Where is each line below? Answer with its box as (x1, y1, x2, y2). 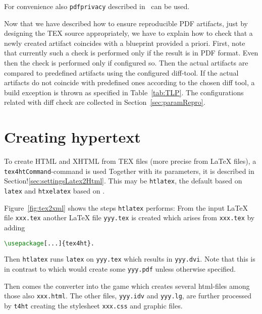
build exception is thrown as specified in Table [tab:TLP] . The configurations (4, 87, 244, 97)
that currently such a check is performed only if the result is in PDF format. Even (4, 47, 258, 58)
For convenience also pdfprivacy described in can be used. (4, 1, 190, 11)
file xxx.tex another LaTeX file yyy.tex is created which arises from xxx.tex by (4, 212, 255, 223)
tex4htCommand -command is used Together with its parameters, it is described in (4, 165, 254, 176)
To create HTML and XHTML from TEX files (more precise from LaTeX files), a (4, 156, 256, 166)
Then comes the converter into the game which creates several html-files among (4, 280, 250, 291)
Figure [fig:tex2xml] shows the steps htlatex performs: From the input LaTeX (4, 202, 248, 213)
